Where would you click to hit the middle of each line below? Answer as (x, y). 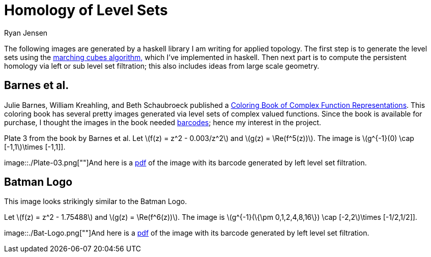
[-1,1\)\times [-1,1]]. (35, 147)
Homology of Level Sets (86, 10)
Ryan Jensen (26, 33)
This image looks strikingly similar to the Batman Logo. (96, 202)
